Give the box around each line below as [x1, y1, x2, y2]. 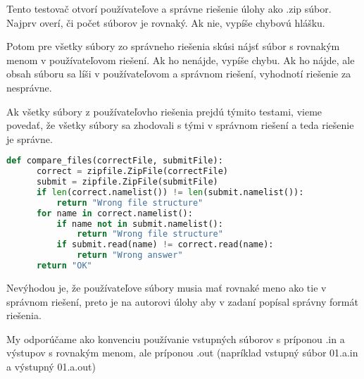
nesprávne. [6, 80, 52, 94]
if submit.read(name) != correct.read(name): [56, 240, 274, 250]
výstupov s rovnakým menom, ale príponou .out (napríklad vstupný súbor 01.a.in [6, 345, 358, 360]
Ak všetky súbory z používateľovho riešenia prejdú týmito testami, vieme [6, 104, 322, 118]
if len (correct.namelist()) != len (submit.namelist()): [36, 187, 304, 197]
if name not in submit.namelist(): [56, 218, 223, 229]
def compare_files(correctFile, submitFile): [6, 156, 223, 166]
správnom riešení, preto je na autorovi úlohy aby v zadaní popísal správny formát [6, 294, 358, 309]
